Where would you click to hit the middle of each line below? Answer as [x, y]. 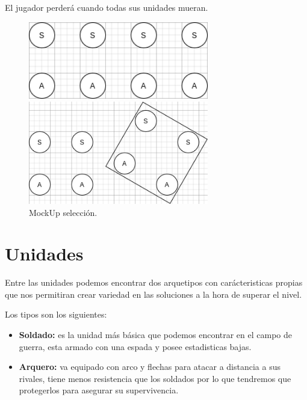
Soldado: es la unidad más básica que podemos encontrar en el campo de [156, 335]
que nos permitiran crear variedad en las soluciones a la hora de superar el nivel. [153, 294]
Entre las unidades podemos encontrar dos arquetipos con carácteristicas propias [154, 282]
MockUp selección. [63, 212]
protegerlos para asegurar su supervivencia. [99, 390]
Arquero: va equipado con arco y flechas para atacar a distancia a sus [150, 367]
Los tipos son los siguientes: [56, 314]
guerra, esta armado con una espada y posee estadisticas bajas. [135, 346]
